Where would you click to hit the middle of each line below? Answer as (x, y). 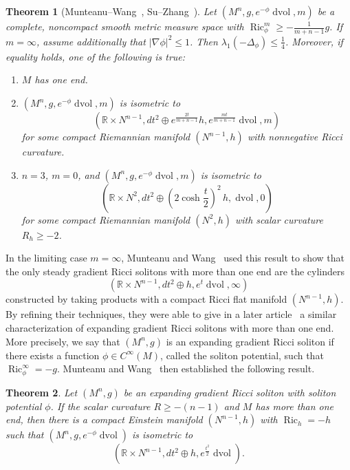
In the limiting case (46, 258)
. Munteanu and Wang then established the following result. (186, 368)
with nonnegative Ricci (295, 137)
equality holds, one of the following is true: (96, 56)
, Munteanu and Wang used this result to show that (233, 258)
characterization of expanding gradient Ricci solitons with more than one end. (170, 327)
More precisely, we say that (63, 341)
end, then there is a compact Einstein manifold (104, 419)
